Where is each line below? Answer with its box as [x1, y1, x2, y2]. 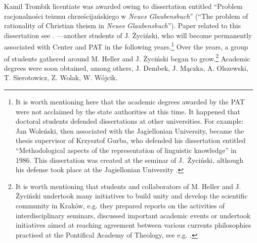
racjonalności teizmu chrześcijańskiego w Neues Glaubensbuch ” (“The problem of [4, 10, 248, 21]
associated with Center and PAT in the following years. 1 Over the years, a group [4, 40, 248, 52]
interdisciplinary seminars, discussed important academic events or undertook [15, 210, 251, 220]
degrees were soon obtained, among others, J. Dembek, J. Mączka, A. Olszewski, [4, 62, 249, 73]
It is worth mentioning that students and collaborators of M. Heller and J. [15, 181, 241, 191]
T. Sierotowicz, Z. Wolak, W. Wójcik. [4, 72, 118, 83]
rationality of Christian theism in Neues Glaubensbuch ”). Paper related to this [4, 20, 241, 31]
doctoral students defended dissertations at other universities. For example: [15, 116, 244, 126]
